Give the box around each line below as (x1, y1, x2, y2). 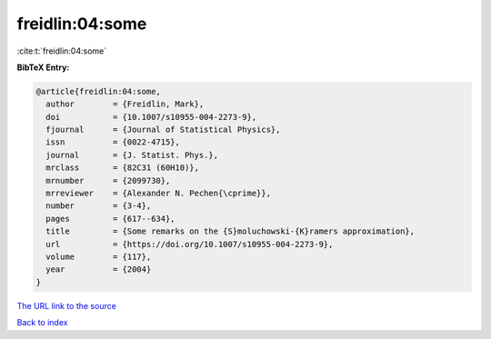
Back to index (16, 317, 68, 328)
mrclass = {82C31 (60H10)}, (45, 163, 200, 173)
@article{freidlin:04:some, (35, 86, 161, 96)
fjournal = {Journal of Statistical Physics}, (45, 125, 281, 135)
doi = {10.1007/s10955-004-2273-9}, (45, 112, 257, 122)
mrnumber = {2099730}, (45, 175, 171, 185)
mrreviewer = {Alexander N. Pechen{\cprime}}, (45, 188, 272, 199)
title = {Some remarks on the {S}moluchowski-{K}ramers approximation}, (45, 226, 416, 236)
